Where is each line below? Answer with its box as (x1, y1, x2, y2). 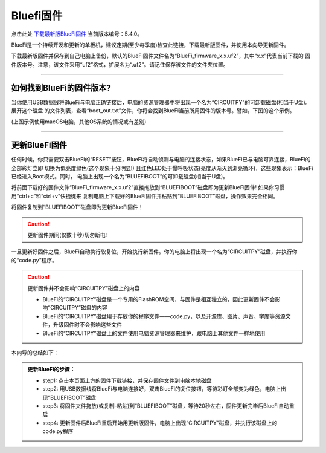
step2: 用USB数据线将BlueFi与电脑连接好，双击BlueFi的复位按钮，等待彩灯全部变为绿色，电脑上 (42, 385, 281, 393)
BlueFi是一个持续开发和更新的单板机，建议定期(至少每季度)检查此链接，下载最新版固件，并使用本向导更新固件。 (11, 41, 290, 48)
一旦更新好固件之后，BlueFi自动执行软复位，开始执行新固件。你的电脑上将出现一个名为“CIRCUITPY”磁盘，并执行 (11, 248, 292, 255)
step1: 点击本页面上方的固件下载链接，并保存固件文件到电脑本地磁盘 (42, 377, 212, 384)
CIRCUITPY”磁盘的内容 (50, 304, 108, 311)
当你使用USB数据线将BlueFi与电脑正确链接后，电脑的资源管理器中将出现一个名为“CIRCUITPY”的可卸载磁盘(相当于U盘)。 (11, 99, 311, 106)
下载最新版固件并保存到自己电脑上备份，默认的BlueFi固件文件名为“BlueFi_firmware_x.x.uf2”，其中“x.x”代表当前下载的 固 (11, 52, 311, 60)
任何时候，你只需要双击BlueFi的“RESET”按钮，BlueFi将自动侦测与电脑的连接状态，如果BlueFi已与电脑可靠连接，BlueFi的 (11, 156, 311, 163)
